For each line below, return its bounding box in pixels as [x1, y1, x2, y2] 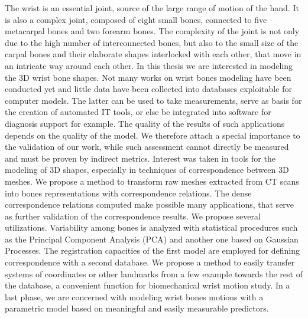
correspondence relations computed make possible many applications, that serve [5, 198, 294, 211]
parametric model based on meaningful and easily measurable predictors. [5, 302, 269, 314]
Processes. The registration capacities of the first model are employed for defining [5, 244, 300, 257]
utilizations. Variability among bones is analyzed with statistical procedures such [5, 221, 298, 234]
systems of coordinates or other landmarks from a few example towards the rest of [5, 267, 303, 280]
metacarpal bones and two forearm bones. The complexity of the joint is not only [5, 25, 300, 37]
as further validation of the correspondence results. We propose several [5, 209, 261, 222]
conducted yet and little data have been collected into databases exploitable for [5, 83, 292, 95]
